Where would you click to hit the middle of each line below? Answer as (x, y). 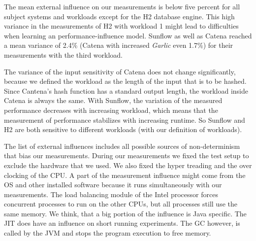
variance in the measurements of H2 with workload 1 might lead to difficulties (121, 26)
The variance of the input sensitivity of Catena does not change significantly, (120, 71)
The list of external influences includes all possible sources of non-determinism (122, 146)
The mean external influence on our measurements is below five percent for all (122, 6)
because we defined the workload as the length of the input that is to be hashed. (125, 81)
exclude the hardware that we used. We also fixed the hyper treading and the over (128, 165)
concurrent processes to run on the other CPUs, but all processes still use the (121, 204)
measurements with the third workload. (63, 54)
